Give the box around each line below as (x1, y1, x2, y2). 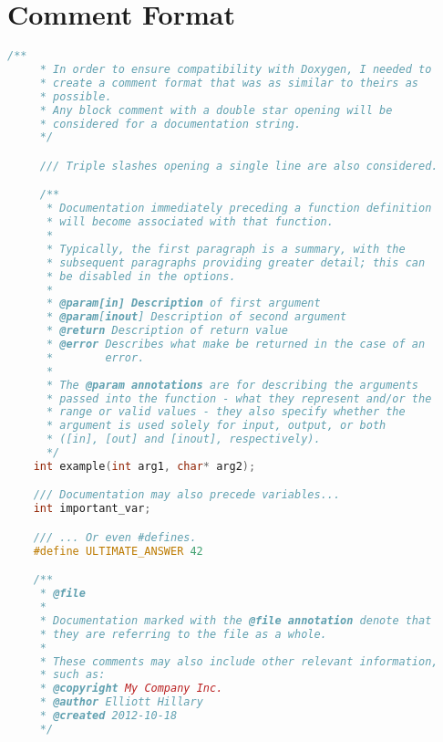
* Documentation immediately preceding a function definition (46, 202, 432, 215)
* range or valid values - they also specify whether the (46, 405, 406, 419)
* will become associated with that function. (46, 215, 334, 229)
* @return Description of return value (46, 324, 288, 338)
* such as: (39, 668, 106, 682)
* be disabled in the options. (46, 269, 236, 283)
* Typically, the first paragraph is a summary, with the (46, 242, 406, 256)
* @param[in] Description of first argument (46, 297, 321, 310)
